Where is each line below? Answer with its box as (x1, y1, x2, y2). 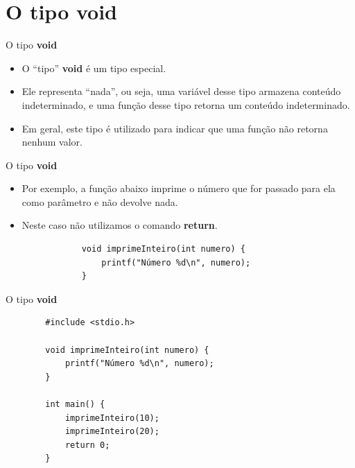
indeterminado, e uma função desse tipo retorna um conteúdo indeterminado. (21, 97, 350, 112)
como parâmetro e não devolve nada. (21, 194, 178, 209)
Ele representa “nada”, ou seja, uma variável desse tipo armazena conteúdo (21, 84, 341, 98)
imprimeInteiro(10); (64, 413, 159, 423)
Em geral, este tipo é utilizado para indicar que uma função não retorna (21, 121, 328, 135)
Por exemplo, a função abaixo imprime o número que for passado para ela (21, 181, 336, 196)
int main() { (45, 399, 105, 409)
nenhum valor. (21, 135, 83, 149)
